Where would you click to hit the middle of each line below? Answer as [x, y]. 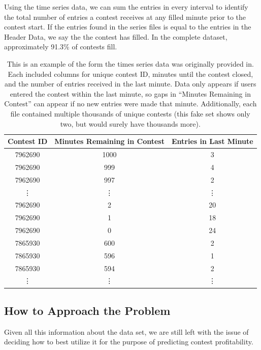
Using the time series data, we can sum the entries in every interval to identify [126, 7]
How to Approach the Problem [87, 310]
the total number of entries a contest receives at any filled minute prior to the [125, 17]
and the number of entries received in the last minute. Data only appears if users [130, 84]
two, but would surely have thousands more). [130, 123]
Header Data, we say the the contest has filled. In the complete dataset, [116, 36]
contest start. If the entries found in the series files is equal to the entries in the [128, 27]
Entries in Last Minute [212, 141]
